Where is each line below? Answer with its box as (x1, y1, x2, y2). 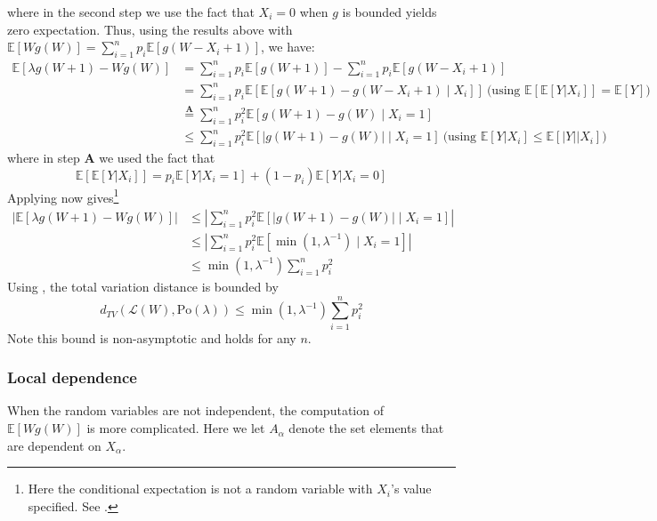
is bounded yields (342, 3, 437, 20)
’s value (391, 479, 432, 498)
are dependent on (7, 436, 101, 454)
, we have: (260, 37, 315, 56)
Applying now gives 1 (7, 185, 119, 206)
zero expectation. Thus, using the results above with (7, 20, 293, 38)
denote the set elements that (288, 419, 444, 437)
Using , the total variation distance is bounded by (7, 277, 279, 295)
